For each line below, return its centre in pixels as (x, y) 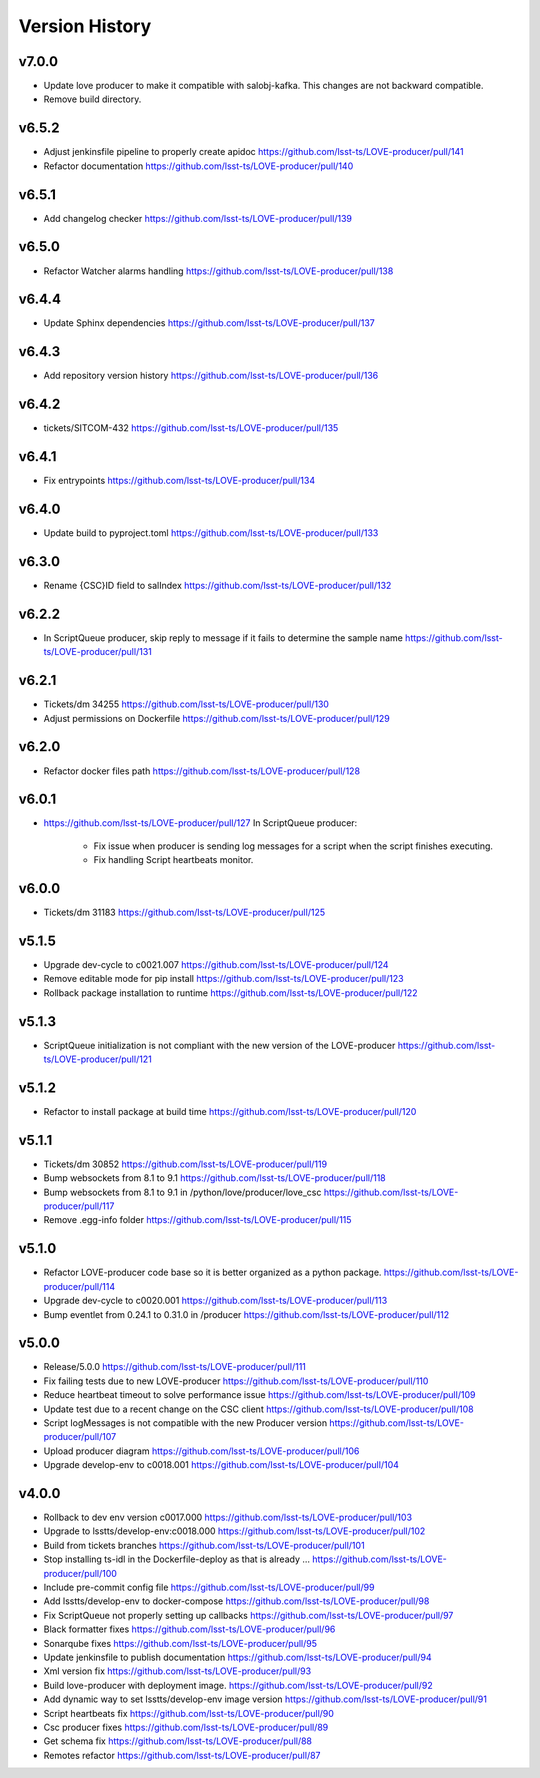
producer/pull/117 (79, 1206)
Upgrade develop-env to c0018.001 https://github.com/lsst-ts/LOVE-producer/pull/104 (221, 1465)
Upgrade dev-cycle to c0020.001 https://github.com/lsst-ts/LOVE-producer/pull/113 (215, 1301)
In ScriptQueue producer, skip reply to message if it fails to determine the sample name (223, 637)
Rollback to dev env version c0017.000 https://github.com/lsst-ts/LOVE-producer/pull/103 (228, 1517)
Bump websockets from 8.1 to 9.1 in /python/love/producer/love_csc (182, 1192)
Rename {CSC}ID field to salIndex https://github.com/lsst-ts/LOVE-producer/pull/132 (217, 585)
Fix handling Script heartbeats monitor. (173, 860)
